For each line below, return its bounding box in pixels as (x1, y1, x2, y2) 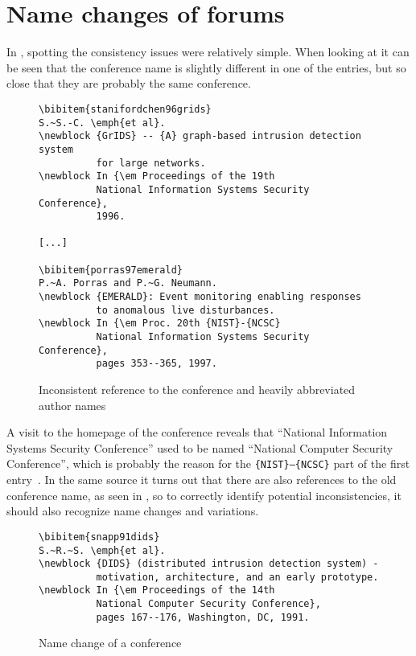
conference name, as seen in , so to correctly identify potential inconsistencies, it (6, 486, 402, 503)
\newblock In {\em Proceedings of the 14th (39, 584, 275, 597)
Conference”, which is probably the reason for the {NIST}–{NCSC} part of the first (6, 455, 410, 472)
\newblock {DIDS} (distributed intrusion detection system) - (39, 558, 379, 570)
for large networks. (96, 157, 206, 169)
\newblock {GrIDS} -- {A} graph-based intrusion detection (39, 130, 361, 142)
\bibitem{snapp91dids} (39, 531, 160, 543)
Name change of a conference (39, 634, 182, 651)
